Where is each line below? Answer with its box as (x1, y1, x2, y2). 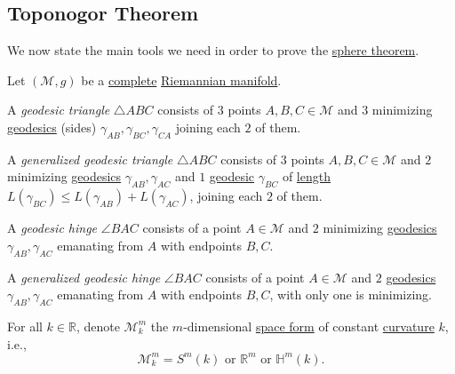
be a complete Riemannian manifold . (81, 70, 282, 89)
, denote (76, 316, 120, 335)
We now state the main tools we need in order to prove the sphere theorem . (7, 41, 419, 60)
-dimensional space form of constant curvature (183, 316, 435, 335)
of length (282, 167, 331, 186)
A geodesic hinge (7, 219, 98, 237)
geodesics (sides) (7, 117, 97, 136)
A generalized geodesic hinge (7, 267, 161, 286)
